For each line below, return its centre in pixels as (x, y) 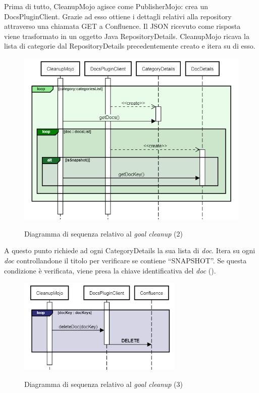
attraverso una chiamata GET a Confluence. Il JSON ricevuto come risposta (122, 26)
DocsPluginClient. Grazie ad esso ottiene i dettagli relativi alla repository (118, 16)
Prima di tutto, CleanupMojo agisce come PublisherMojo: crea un (106, 6)
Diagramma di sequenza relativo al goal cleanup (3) (103, 384)
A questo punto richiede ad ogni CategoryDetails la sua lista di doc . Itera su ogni (130, 250)
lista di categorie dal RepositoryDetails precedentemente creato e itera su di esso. (130, 46)
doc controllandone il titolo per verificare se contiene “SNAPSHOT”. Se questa (125, 261)
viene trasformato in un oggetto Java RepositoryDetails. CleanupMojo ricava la (127, 36)
